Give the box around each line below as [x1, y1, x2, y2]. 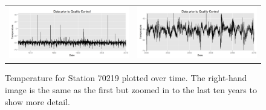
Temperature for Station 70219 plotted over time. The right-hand [5, 72, 247, 84]
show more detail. [5, 95, 70, 108]
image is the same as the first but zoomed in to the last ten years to [5, 84, 257, 96]
